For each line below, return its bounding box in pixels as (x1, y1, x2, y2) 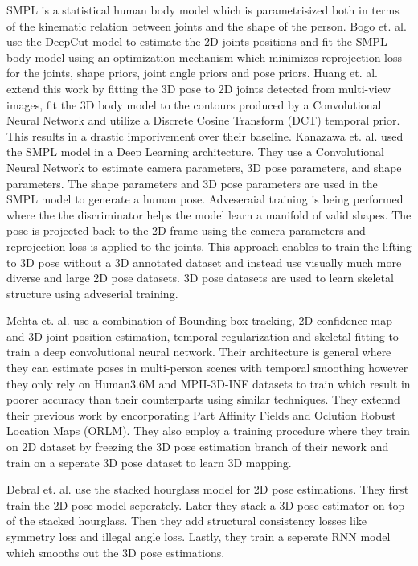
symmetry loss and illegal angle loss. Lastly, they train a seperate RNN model (6, 528, 391, 544)
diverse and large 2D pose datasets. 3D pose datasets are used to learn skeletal (6, 269, 394, 286)
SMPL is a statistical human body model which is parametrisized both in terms (6, 2, 400, 18)
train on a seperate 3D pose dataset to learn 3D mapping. (6, 453, 292, 470)
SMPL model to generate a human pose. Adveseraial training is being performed (6, 191, 404, 207)
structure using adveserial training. (6, 285, 178, 301)
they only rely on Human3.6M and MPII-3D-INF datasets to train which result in (6, 375, 411, 392)
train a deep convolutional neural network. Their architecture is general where (6, 343, 391, 360)
